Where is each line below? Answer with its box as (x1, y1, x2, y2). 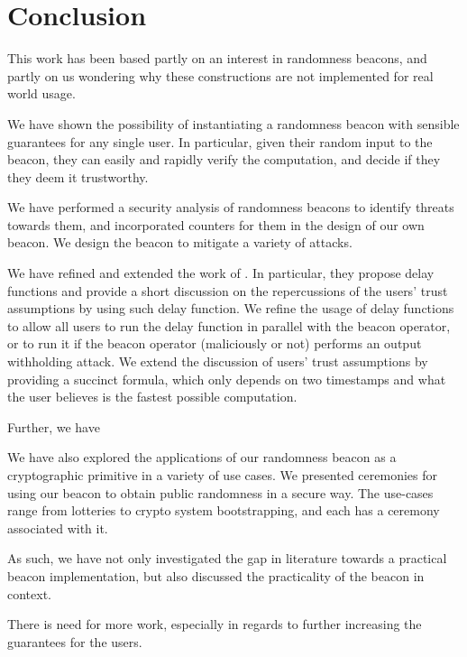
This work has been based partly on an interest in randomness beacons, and (7, 49, 427, 68)
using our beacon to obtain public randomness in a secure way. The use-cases (7, 483, 434, 502)
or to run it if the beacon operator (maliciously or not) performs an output (7, 334, 422, 353)
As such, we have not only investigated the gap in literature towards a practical (7, 549, 447, 568)
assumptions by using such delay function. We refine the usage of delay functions (7, 299, 454, 318)
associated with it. (7, 518, 108, 537)
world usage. (7, 84, 76, 103)
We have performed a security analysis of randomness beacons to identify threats (7, 198, 454, 217)
